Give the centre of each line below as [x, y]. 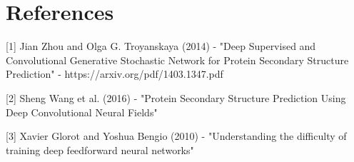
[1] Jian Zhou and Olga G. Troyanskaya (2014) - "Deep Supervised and [161, 46]
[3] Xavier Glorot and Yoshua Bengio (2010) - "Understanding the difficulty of [176, 136]
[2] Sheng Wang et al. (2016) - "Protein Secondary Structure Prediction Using [176, 97]
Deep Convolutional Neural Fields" [82, 112]
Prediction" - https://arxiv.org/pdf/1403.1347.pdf [115, 74]
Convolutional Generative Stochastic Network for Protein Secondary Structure [177, 60]
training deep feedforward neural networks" [100, 150]
